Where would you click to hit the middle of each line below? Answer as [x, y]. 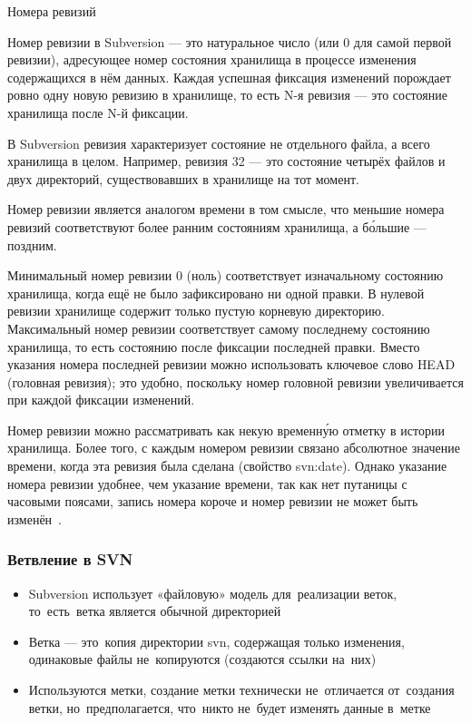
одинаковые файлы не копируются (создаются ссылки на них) [202, 659]
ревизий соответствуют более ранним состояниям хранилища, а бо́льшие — [217, 226]
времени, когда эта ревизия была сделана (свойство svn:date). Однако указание [227, 466]
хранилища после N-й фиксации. [98, 112]
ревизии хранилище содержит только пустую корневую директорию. [196, 311]
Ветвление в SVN [70, 559]
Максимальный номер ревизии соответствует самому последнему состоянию [219, 328]
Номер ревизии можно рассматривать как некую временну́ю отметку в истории [226, 430]
